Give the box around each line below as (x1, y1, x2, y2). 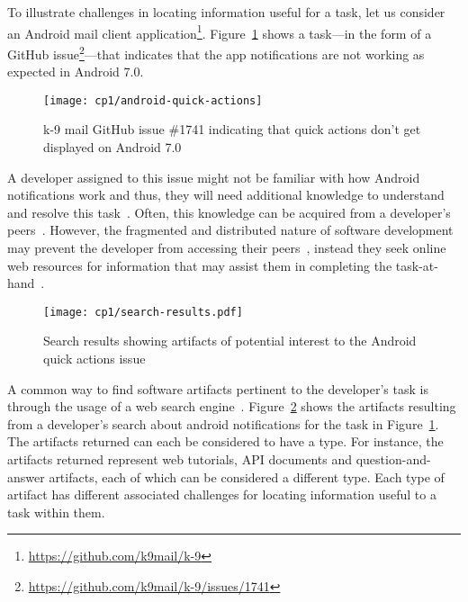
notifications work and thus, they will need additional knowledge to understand (7, 185, 445, 204)
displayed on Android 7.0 (43, 137, 182, 156)
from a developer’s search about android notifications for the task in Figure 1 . (7, 414, 439, 433)
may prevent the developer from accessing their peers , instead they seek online (7, 238, 446, 256)
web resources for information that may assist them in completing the (7, 256, 392, 274)
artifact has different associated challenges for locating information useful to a (7, 485, 436, 504)
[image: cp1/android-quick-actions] (43, 94, 263, 107)
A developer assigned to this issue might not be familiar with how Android (7, 167, 420, 186)
